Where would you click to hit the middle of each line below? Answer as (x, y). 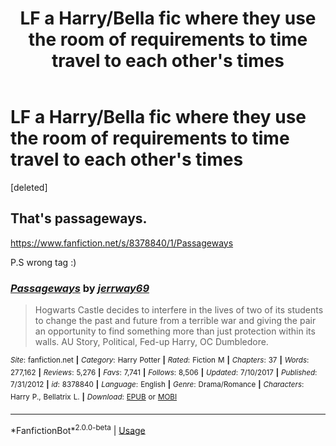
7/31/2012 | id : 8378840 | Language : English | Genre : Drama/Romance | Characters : (157, 385)
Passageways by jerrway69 (80, 288)
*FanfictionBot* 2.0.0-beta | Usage (78, 429)
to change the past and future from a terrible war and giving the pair (175, 321)
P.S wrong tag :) (43, 262)
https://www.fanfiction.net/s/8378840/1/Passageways (122, 243)
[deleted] (29, 187)
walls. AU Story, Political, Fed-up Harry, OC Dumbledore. (151, 342)
